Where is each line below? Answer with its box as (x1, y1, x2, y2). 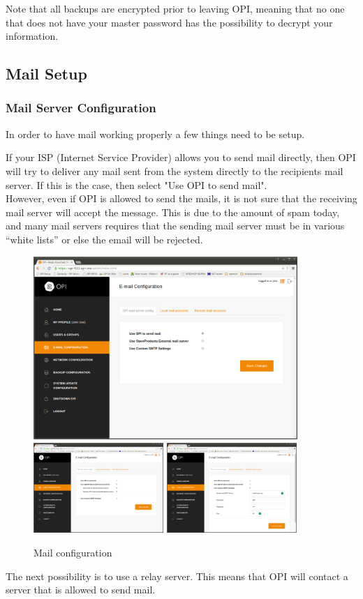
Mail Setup (6, 63, 87, 84)
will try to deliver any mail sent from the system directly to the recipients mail (6, 163, 343, 178)
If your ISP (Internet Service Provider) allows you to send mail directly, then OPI (6, 150, 356, 165)
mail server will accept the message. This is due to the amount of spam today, (6, 204, 340, 219)
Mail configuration (34, 545, 112, 560)
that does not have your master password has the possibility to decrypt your (6, 15, 333, 29)
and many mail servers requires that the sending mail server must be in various (6, 218, 345, 233)
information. (6, 29, 59, 43)
